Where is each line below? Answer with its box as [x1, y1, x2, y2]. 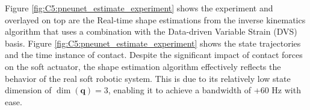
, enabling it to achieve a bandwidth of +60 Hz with [108, 84, 301, 96]
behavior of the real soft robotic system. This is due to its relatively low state [5, 72, 291, 84]
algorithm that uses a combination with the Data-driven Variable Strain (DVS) [5, 25, 297, 38]
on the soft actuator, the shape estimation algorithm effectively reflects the [5, 60, 281, 72]
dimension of [5, 84, 52, 96]
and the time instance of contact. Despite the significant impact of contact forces [5, 48, 303, 61]
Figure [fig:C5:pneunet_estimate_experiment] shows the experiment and [5, 2, 273, 14]
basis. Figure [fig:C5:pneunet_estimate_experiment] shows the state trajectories [5, 36, 301, 49]
